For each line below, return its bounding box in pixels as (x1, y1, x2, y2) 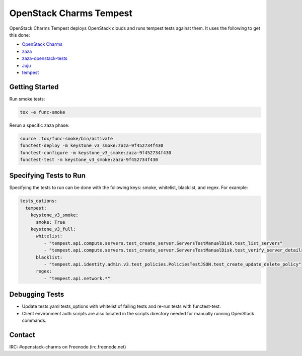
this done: (9, 32, 30, 38)
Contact (9, 330, 35, 339)
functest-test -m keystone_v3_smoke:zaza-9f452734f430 (20, 156, 158, 162)
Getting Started (9, 82, 59, 91)
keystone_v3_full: (30, 226, 76, 232)
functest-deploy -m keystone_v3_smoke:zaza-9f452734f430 (20, 143, 164, 148)
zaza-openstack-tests (22, 55, 68, 61)
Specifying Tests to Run (9, 171, 86, 180)
